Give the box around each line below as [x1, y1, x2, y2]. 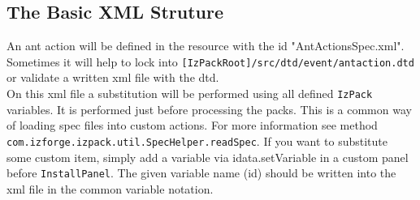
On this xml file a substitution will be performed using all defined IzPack [6, 85, 373, 102]
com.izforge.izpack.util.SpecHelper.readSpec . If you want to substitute [6, 132, 388, 149]
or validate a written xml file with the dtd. [6, 69, 219, 86]
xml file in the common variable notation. [6, 180, 214, 197]
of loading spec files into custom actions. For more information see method [6, 117, 378, 134]
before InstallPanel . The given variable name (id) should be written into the [6, 164, 396, 181]
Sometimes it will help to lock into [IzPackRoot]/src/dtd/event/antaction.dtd [6, 53, 414, 70]
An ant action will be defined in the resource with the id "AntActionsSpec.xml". [6, 37, 405, 54]
